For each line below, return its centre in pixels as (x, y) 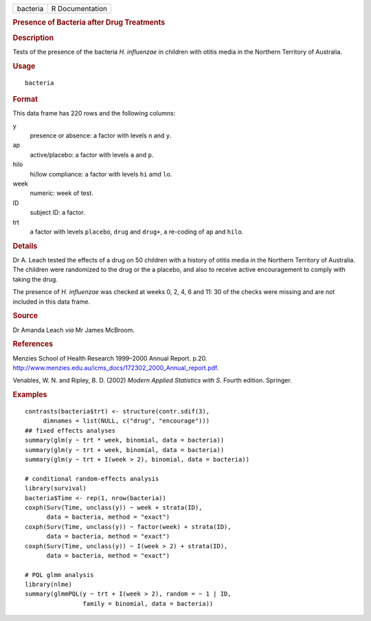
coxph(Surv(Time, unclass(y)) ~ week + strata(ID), (114, 507)
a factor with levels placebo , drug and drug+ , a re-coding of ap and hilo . (137, 232)
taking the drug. (35, 279)
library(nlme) (48, 585)
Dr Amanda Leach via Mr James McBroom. (74, 330)
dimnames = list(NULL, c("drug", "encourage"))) (126, 421)
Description (33, 38)
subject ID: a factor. (58, 212)
